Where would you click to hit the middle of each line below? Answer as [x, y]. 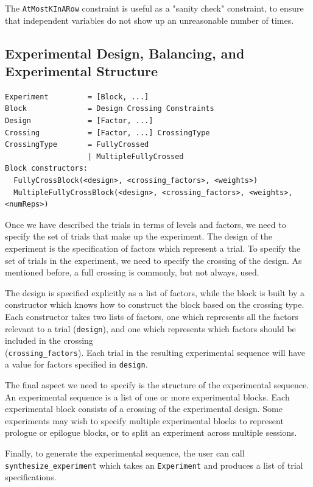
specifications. [31, 477]
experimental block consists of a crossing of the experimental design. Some [144, 409]
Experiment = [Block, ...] [77, 97]
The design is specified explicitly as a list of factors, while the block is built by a [155, 292]
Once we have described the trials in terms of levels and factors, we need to [146, 224]
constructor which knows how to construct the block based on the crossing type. [155, 304]
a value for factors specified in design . [76, 364]
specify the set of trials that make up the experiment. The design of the [139, 236]
